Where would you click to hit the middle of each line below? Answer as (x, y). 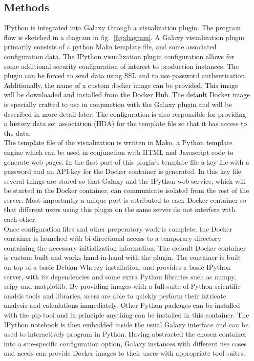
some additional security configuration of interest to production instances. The (121, 66)
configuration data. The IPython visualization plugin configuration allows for (119, 56)
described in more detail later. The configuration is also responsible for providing (125, 114)
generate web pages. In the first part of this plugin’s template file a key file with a (127, 161)
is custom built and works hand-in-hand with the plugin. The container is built (122, 257)
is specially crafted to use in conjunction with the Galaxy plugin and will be (118, 104)
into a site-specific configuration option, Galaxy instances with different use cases (125, 343)
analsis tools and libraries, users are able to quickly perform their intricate (115, 295)
